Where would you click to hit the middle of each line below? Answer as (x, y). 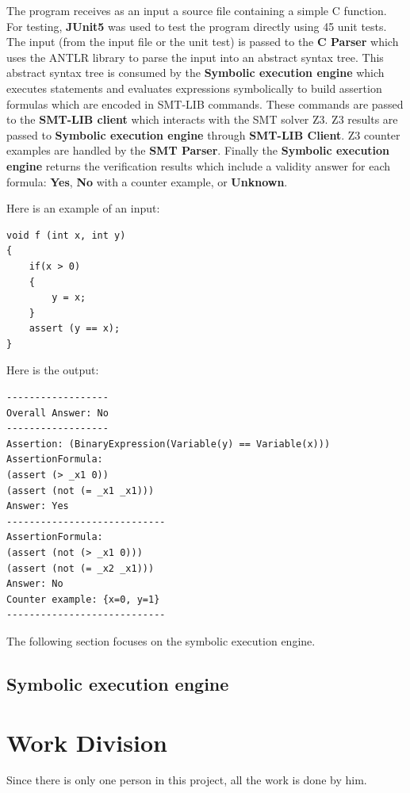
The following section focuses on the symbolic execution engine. (161, 640)
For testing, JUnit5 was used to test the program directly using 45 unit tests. (197, 26)
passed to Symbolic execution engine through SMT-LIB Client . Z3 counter (203, 134)
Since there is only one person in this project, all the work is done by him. (187, 780)
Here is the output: (53, 370)
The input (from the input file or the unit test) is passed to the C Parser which (203, 42)
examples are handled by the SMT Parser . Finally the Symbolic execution (198, 150)
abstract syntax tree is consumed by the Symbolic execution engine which (195, 73)
